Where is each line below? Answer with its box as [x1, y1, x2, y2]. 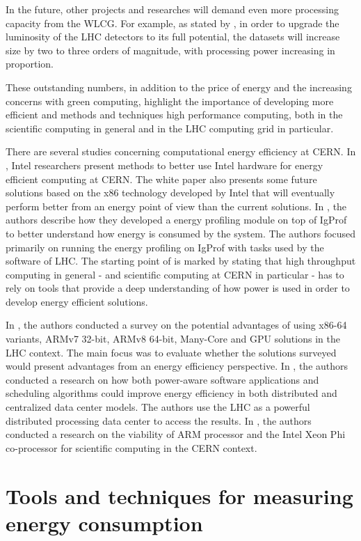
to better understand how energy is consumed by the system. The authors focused [6, 226, 356, 240]
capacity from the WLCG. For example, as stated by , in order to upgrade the [6, 15, 339, 30]
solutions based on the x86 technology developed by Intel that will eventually [6, 185, 335, 200]
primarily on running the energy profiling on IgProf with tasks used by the [6, 240, 324, 254]
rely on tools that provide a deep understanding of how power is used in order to [6, 281, 350, 295]
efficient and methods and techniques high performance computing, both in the [6, 107, 343, 122]
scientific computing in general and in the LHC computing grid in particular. [6, 120, 334, 135]
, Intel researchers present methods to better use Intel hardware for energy [6, 157, 323, 172]
